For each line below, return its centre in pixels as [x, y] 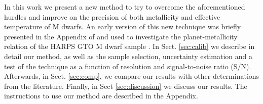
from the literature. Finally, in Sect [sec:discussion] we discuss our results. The [126, 86]
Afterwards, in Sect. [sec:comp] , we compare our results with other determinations [132, 76]
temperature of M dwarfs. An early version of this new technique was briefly [123, 27]
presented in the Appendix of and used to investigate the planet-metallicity [121, 36]
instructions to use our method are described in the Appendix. [101, 96]
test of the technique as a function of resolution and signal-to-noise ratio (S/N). [128, 66]
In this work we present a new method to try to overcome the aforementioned [125, 7]
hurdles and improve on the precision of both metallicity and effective [112, 16]
